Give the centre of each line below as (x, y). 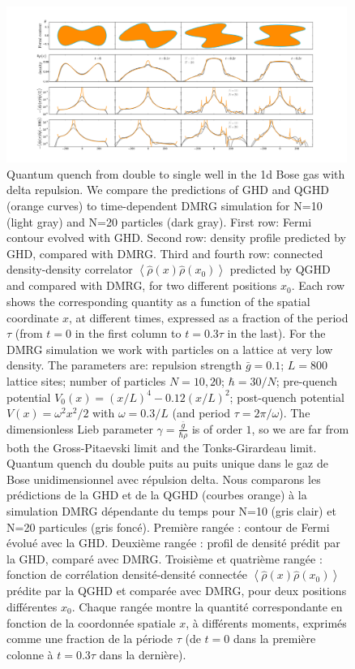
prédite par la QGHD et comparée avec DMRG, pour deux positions (177, 591)
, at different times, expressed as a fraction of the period (208, 317)
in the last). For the (276, 333)
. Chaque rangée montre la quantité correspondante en (207, 606)
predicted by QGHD (280, 269)
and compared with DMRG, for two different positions (142, 285)
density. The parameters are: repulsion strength (124, 365)
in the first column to (128, 333)
